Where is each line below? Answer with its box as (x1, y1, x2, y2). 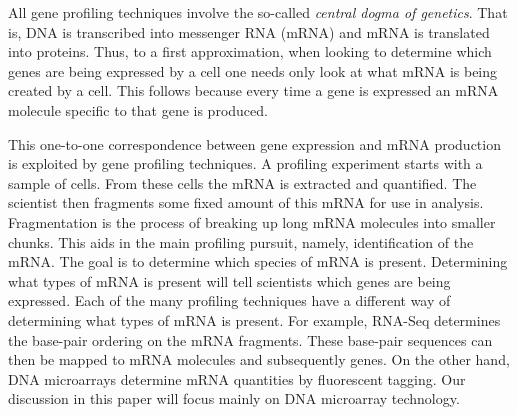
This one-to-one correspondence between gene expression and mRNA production (8, 133, 501, 154)
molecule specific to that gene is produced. (8, 99, 268, 120)
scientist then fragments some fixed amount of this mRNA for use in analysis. (8, 192, 484, 213)
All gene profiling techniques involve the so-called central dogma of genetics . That (8, 2, 508, 22)
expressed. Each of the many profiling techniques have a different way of (8, 290, 451, 311)
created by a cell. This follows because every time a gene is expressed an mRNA (8, 80, 499, 101)
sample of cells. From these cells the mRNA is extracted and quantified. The (8, 172, 477, 193)
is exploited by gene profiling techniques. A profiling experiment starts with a (8, 153, 483, 174)
